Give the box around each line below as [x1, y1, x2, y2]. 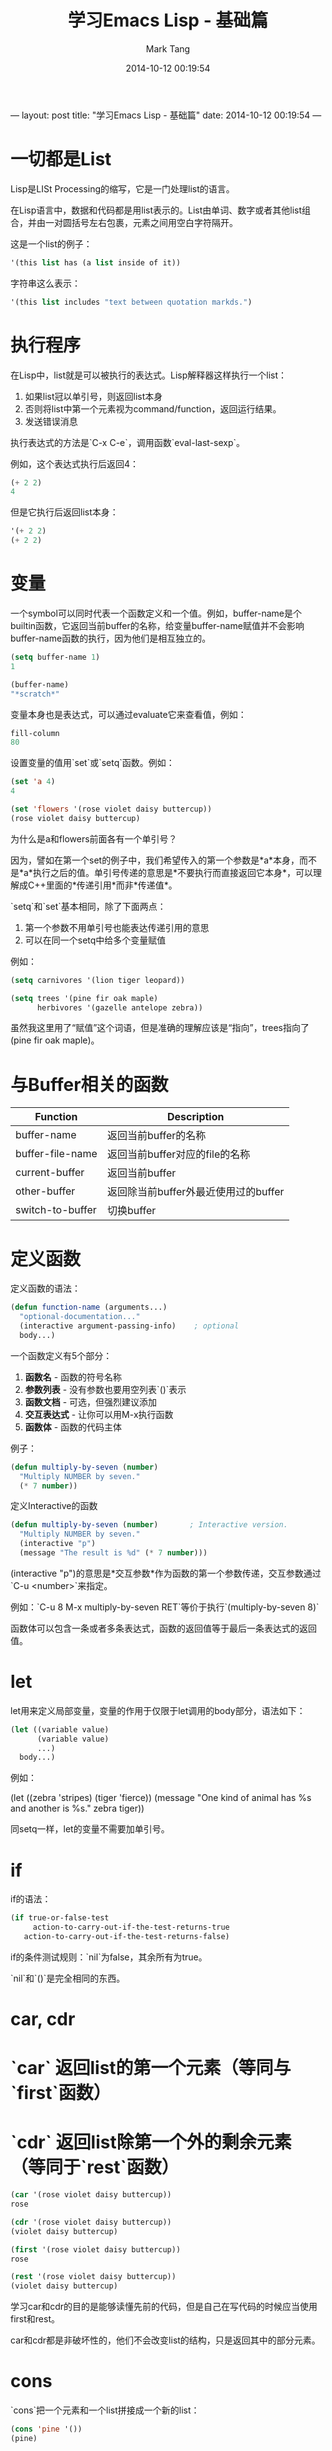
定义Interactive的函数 [10, 1500, 98, 1512]
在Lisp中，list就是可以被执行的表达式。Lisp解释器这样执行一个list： [10, 369, 288, 381]
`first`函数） [10, 2082, 112, 2105]
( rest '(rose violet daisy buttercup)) [10, 2272, 177, 2282]
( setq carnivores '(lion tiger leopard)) [10, 975, 186, 985]
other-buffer [15, 1184, 76, 1198]
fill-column [10, 728, 60, 738]
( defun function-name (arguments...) [10, 1302, 168, 1313]
